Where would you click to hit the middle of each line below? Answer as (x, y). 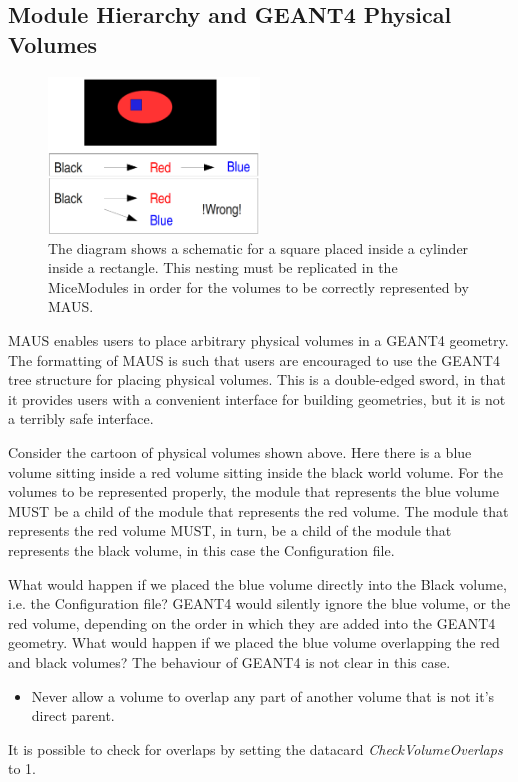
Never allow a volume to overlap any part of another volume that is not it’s (263, 695)
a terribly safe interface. (81, 418)
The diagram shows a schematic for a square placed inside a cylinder (258, 247)
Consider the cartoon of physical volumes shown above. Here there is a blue (240, 452)
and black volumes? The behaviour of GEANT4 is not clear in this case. (229, 661)
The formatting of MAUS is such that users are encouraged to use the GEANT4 (254, 359)
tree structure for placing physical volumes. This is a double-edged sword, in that (257, 379)
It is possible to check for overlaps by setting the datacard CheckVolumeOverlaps (255, 748)
